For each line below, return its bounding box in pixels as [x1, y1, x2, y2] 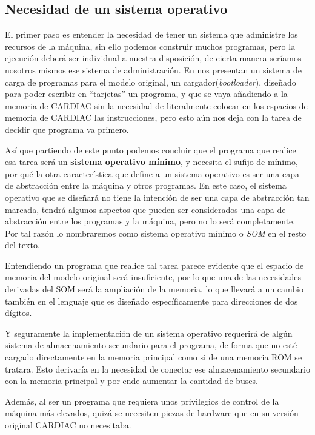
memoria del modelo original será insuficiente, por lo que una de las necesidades [5, 271, 301, 283]
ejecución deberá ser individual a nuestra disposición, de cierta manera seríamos [5, 52, 302, 64]
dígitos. [5, 306, 32, 319]
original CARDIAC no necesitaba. [5, 419, 131, 431]
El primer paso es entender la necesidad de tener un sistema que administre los [5, 28, 298, 41]
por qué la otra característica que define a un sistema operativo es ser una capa [5, 167, 299, 180]
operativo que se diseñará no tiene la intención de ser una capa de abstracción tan [5, 191, 310, 203]
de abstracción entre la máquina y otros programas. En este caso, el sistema [5, 179, 287, 192]
